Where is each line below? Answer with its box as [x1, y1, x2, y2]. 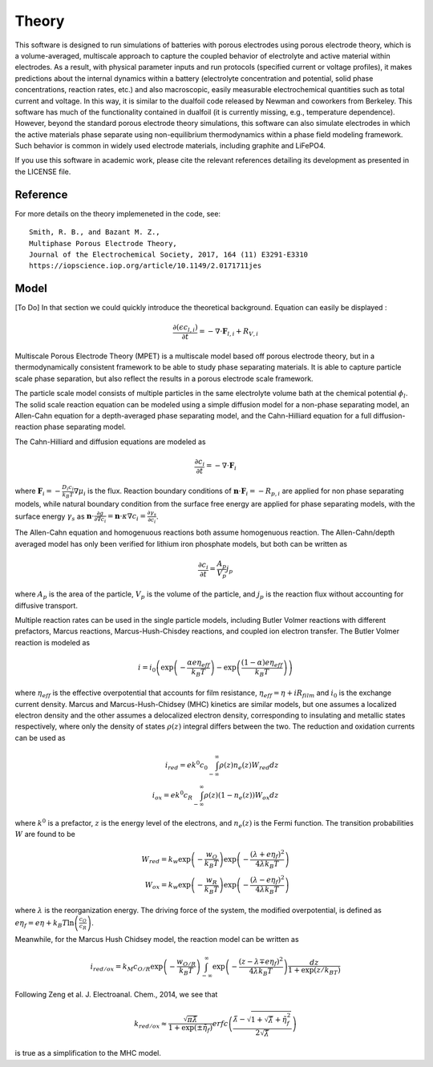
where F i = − [14, 486, 62, 498]
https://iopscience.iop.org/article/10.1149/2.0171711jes [29, 261, 262, 270]
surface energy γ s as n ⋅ [14, 511, 95, 523]
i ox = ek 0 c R [152, 790, 192, 802]
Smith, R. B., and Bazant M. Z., [29, 228, 160, 236]
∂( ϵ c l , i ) [172, 323, 198, 334]
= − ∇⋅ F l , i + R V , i [199, 327, 259, 338]
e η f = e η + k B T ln [14, 918, 75, 929]
